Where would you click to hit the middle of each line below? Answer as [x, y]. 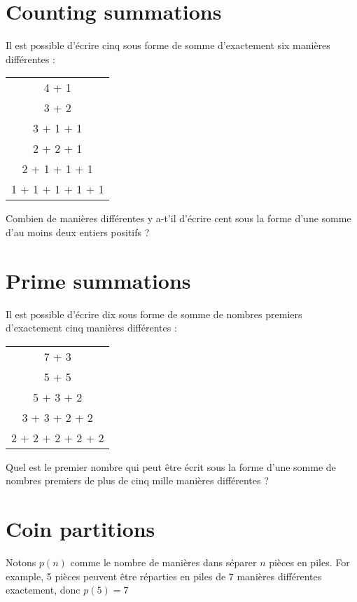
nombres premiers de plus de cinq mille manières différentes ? [137, 480]
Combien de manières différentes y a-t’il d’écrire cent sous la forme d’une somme [178, 218]
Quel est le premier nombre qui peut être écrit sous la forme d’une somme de [171, 466]
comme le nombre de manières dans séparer [163, 562]
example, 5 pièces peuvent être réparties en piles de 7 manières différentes [164, 576]
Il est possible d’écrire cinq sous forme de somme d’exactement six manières [168, 45]
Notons [21, 562]
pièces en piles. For [309, 562]
